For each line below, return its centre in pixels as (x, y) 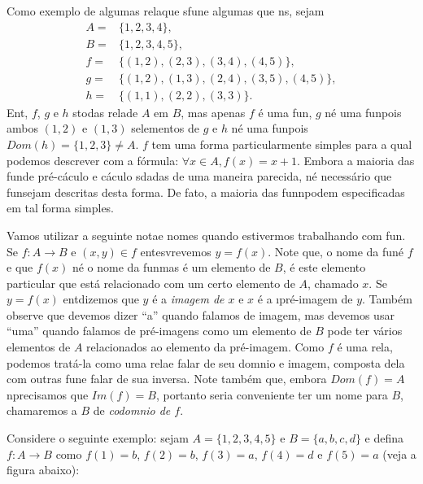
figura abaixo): (43, 470)
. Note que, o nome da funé (336, 251)
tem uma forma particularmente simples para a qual (282, 144)
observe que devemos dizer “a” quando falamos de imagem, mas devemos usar (201, 314)
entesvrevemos (176, 251)
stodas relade (105, 112)
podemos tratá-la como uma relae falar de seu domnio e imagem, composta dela (206, 362)
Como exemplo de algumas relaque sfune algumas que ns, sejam (166, 11)
